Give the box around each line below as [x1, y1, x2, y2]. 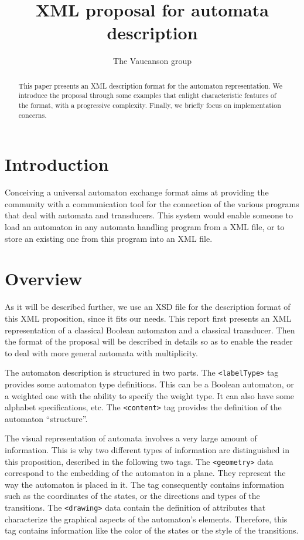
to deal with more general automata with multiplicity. [5, 346, 198, 359]
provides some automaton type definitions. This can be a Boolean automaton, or [5, 377, 294, 390]
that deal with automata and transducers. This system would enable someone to [5, 209, 293, 221]
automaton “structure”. [5, 412, 88, 424]
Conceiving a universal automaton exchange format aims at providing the [5, 186, 269, 198]
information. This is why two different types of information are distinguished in [5, 444, 289, 456]
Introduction [5, 152, 109, 176]
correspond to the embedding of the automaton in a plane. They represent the [5, 467, 286, 479]
